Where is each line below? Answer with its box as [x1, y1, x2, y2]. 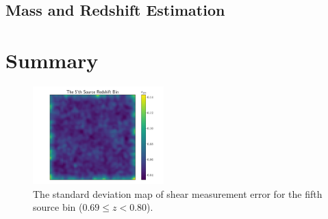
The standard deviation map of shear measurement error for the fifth [33, 186, 323, 201]
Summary [5, 46, 99, 74]
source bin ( [33, 200, 83, 214]
